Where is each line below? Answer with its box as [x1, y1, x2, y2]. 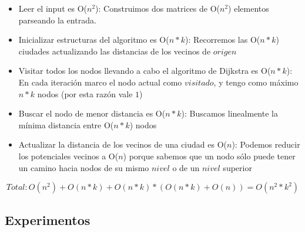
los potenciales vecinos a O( [18, 149, 119, 162]
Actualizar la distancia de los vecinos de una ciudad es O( [18, 138, 227, 151]
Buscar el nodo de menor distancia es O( [18, 107, 166, 120]
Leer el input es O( [18, 2, 87, 14]
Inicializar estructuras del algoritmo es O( [18, 33, 169, 46]
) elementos [228, 2, 269, 14]
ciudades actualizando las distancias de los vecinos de [18, 45, 211, 57]
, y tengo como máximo [213, 76, 299, 88]
